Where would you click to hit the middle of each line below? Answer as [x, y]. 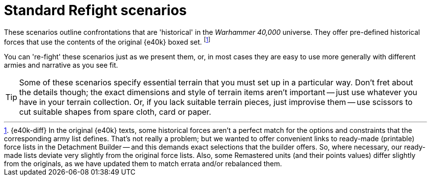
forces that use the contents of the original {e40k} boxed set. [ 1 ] [107, 41]
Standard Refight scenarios [95, 10]
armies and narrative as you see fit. [61, 65]
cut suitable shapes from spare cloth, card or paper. [115, 112]
